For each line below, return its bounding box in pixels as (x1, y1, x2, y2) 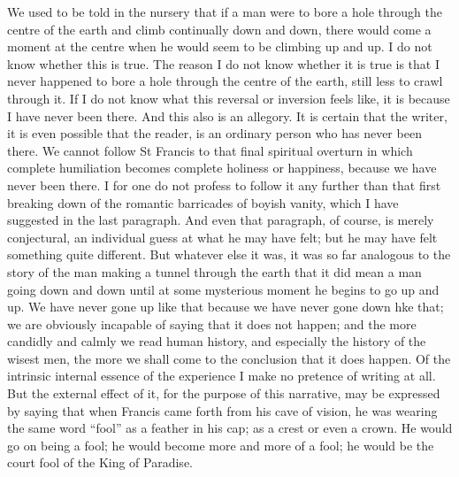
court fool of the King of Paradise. (7, 453, 193, 472)
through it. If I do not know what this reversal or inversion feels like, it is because (7, 88, 450, 107)
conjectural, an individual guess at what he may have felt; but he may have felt (7, 227, 438, 246)
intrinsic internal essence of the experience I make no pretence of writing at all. (7, 366, 436, 385)
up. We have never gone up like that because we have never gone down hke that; (7, 297, 444, 316)
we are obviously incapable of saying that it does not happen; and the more (7, 314, 417, 333)
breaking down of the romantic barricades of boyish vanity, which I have (7, 193, 399, 212)
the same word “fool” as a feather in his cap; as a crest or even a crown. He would (7, 419, 453, 437)
